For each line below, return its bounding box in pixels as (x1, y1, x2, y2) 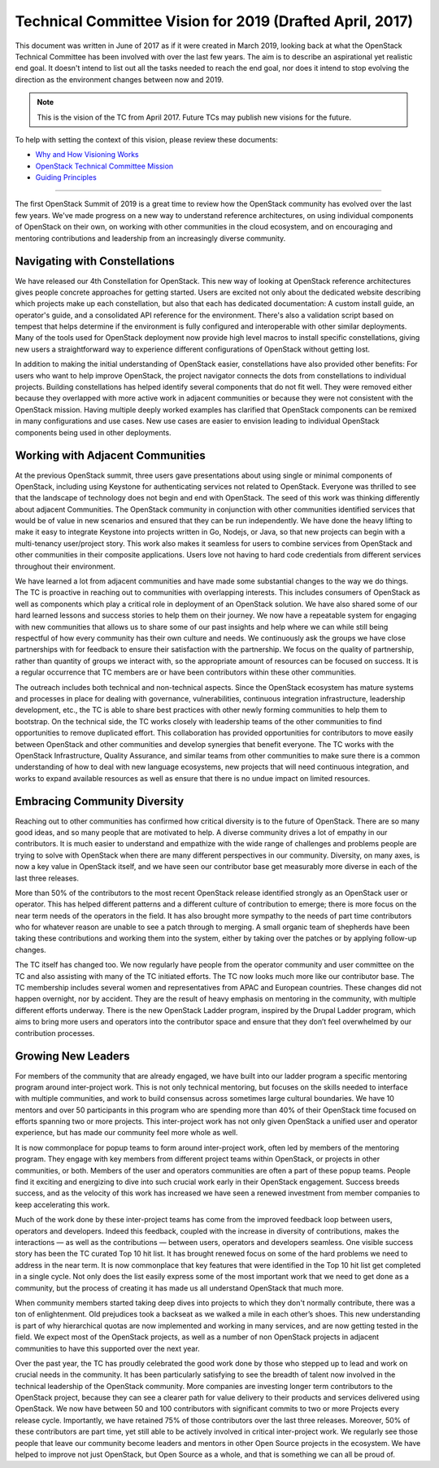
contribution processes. (15, 1028, 95, 1038)
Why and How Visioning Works (35, 150, 139, 159)
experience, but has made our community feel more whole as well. (15, 1128, 238, 1138)
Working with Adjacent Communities (15, 448, 206, 463)
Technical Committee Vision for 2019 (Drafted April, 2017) (15, 12, 414, 30)
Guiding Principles (35, 173, 97, 182)
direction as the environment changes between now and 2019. (15, 74, 224, 85)
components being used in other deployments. (15, 427, 172, 437)
